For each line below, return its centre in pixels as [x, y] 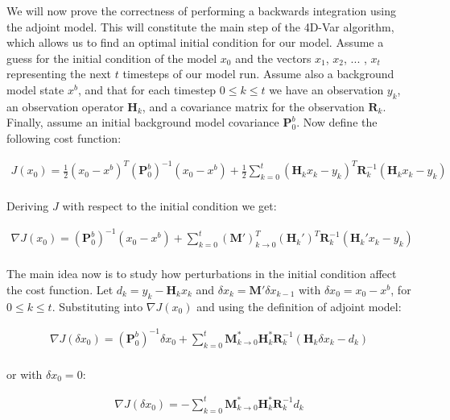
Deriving [28, 206]
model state [35, 89]
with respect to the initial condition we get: [169, 206]
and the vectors [273, 58]
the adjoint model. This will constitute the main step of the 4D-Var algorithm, [200, 26]
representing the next [59, 74]
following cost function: [64, 137]
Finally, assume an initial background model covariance [143, 122]
